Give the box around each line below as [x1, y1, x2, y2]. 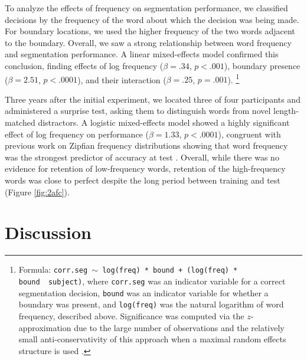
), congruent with [218, 127, 281, 140]
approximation [18, 321, 71, 333]
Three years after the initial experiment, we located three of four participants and [5, 93, 301, 105]
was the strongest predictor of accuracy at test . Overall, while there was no [5, 150, 279, 163]
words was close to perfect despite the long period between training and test [5, 174, 280, 186]
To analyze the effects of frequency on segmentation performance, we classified [5, 2, 288, 14]
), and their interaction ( [77, 73, 166, 86]
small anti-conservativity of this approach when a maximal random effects [18, 333, 286, 345]
